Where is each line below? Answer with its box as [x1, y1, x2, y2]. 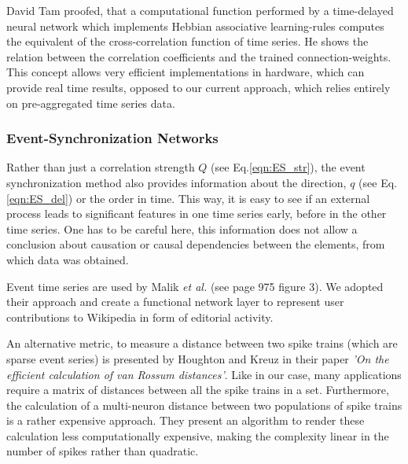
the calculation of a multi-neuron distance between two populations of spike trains [6, 396, 402, 413]
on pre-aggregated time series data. [6, 94, 175, 111]
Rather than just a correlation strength [6, 159, 195, 175]
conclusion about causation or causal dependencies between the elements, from [6, 236, 385, 252]
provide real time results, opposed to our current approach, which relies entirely [6, 79, 391, 95]
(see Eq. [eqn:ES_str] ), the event [211, 159, 366, 175]
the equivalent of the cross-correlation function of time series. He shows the [6, 33, 369, 50]
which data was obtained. [6, 251, 129, 267]
